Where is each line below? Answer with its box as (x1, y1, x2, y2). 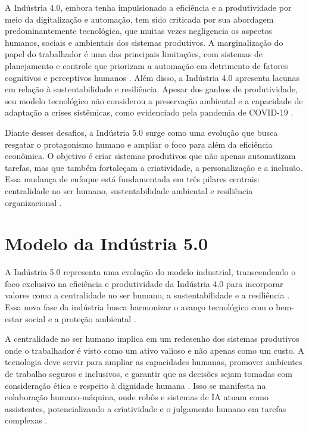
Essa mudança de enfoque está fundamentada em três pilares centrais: (5, 173, 260, 185)
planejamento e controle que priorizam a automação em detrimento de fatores (5, 59, 288, 71)
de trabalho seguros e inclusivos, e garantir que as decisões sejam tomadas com (5, 367, 292, 379)
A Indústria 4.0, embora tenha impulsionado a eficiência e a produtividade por (5, 1, 292, 13)
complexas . (5, 414, 48, 426)
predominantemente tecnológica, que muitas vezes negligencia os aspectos (5, 24, 272, 37)
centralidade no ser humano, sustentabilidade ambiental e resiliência (5, 184, 253, 197)
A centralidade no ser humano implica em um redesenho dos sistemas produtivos (5, 332, 299, 345)
